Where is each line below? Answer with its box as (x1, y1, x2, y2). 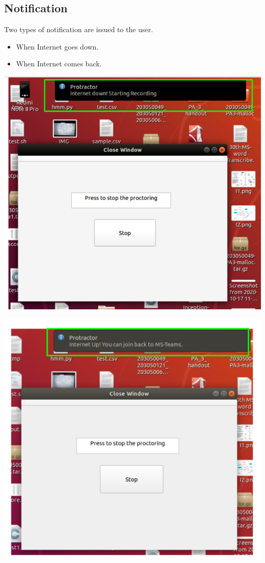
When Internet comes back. (16, 58, 102, 69)
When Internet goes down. (16, 41, 99, 52)
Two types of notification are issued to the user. (4, 24, 153, 35)
